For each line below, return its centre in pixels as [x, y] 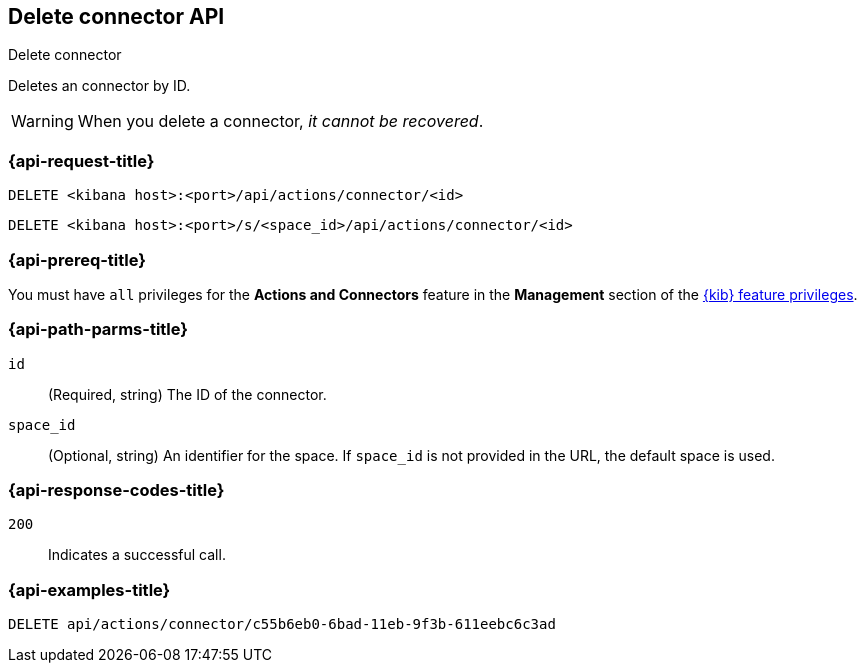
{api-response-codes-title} [116, 490]
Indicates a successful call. [137, 555]
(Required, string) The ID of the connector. [187, 394]
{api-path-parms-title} [98, 329]
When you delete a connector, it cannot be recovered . [280, 121]
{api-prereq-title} [77, 259]
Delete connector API [116, 16]
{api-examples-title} [89, 589]
